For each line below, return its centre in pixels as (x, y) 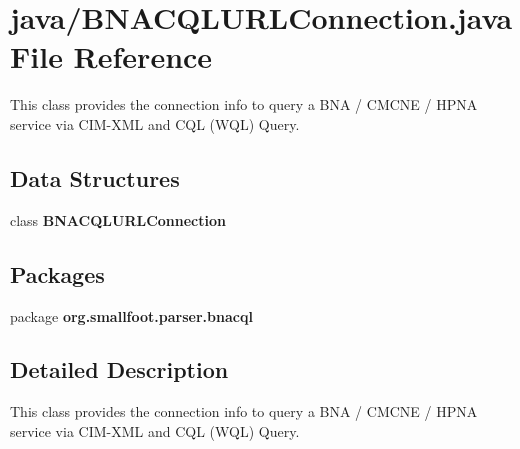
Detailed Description (119, 369)
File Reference (111, 56)
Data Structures (95, 177)
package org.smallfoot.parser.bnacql (131, 315)
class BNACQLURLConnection (118, 219)
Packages (57, 273)
